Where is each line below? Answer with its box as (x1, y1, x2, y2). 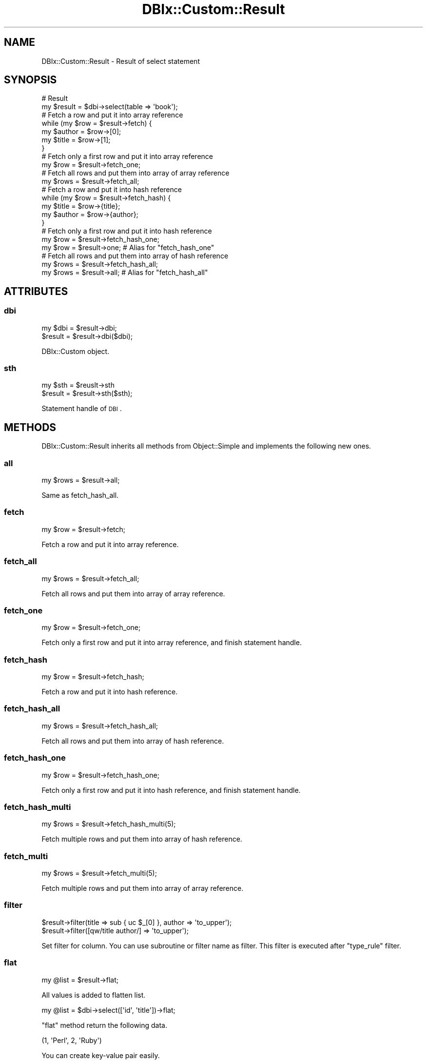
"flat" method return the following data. (41, 1021, 167, 1029)
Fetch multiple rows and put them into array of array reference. (41, 884, 244, 892)
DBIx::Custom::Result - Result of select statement (41, 57, 200, 65)
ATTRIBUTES (4, 285, 68, 297)
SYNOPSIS (4, 74, 57, 86)
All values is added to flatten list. (41, 990, 146, 999)
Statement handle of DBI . (41, 404, 122, 413)
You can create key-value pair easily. (41, 1051, 160, 1060)
